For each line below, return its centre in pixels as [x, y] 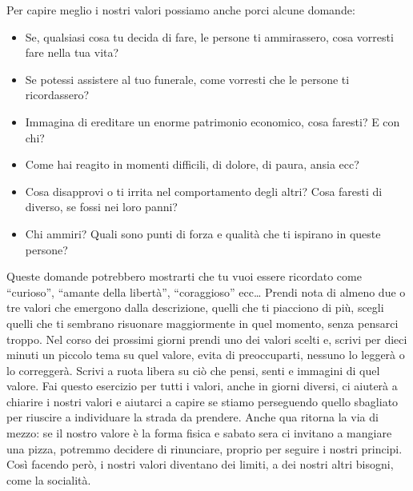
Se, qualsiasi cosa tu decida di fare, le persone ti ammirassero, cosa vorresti [209, 36]
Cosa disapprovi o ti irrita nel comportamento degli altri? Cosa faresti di [204, 191]
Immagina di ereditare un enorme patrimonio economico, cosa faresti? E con [213, 121]
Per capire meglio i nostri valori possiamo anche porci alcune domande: [181, 10]
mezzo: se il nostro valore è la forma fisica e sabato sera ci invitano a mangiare [199, 433]
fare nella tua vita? [72, 52]
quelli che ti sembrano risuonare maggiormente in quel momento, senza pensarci [202, 323]
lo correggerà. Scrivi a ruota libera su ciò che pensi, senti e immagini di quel [193, 370]
